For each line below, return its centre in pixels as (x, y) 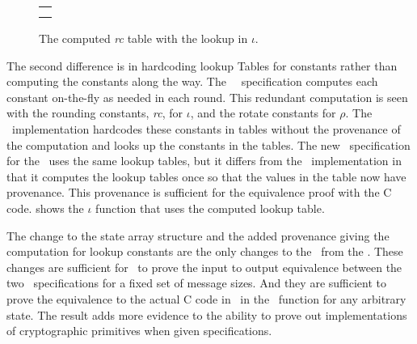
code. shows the (45, 208)
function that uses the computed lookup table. (210, 208)
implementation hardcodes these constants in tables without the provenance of (206, 128)
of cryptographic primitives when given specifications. (139, 331)
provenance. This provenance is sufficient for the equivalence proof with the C (199, 192)
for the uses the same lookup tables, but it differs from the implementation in (204, 161)
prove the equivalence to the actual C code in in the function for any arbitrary (206, 298)
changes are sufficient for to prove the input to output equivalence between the (204, 267)
